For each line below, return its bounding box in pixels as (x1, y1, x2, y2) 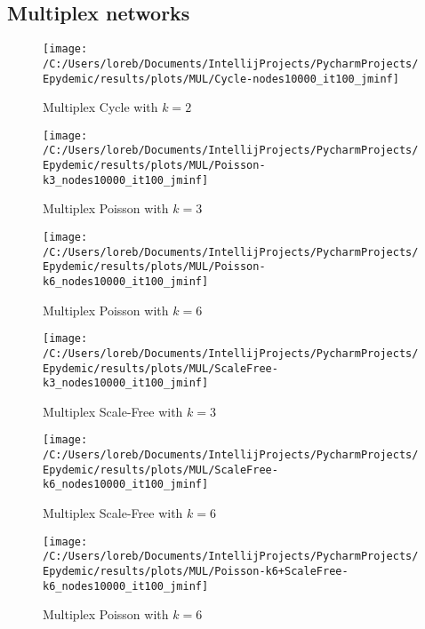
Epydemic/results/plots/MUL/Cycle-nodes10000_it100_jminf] (43, 72, 399, 85)
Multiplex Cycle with (43, 98, 158, 116)
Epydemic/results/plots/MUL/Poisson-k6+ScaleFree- (43, 564, 349, 577)
